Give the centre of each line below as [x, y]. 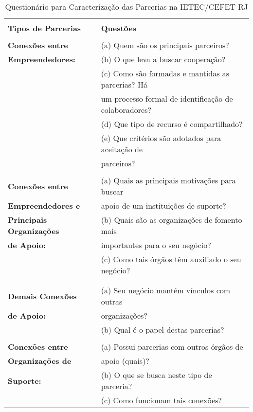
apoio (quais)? [125, 361]
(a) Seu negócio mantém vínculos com [166, 290]
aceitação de [122, 149]
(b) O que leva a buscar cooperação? [163, 59]
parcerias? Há [124, 84]
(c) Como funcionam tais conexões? [161, 400]
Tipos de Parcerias [45, 28]
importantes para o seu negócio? [156, 245]
